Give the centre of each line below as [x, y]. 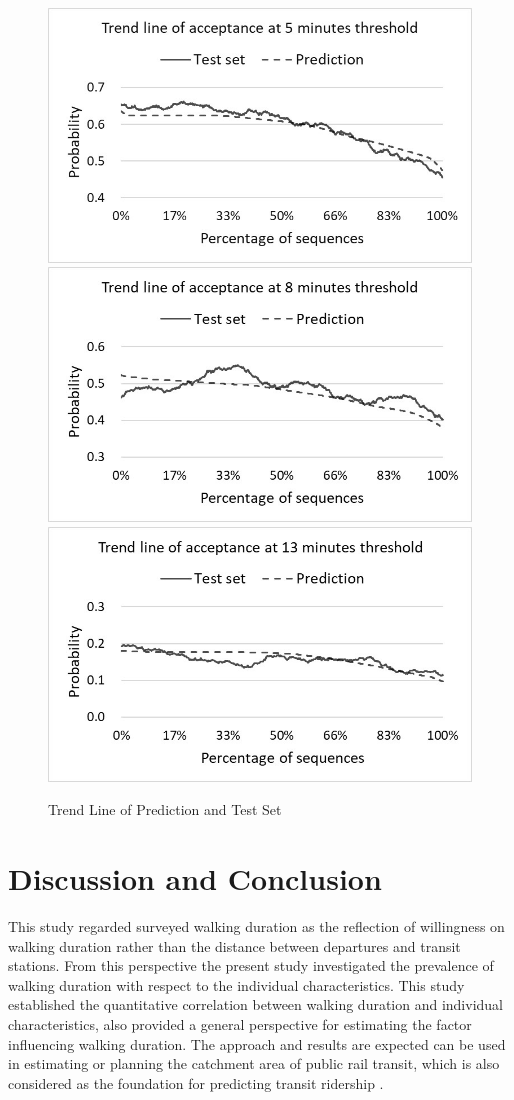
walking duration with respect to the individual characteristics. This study [236, 984]
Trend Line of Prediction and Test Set [165, 809]
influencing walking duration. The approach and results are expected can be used [257, 1043]
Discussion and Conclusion [195, 878]
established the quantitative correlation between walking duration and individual [256, 1004]
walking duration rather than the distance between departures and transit [234, 945]
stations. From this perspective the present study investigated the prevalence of [251, 965]
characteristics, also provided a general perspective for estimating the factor [240, 1024]
